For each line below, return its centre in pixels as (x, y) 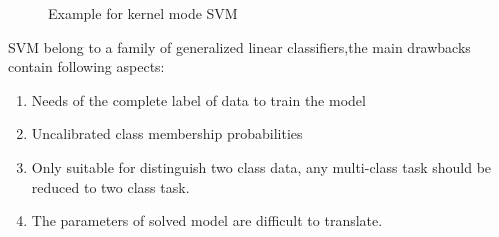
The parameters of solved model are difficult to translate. (207, 220)
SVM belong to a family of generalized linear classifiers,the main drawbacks (239, 46)
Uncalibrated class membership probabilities (167, 133)
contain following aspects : (86, 66)
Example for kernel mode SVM (143, 13)
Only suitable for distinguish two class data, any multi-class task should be (261, 166)
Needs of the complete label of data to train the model (198, 99)
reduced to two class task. (110, 186)
